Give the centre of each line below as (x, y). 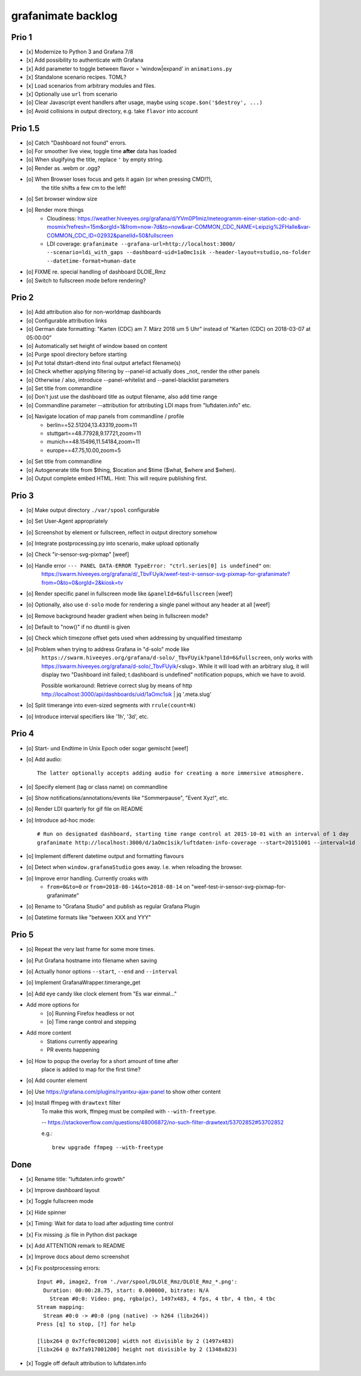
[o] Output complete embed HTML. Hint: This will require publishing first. (117, 478)
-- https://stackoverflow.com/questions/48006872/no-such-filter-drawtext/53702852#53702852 (162, 1122)
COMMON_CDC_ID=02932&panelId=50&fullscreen (110, 235)
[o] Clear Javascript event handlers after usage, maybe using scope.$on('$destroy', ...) (144, 102)
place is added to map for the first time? (91, 1069)
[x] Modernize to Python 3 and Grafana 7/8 (80, 52)
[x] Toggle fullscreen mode (60, 1201)
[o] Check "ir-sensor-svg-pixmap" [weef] (78, 554)
